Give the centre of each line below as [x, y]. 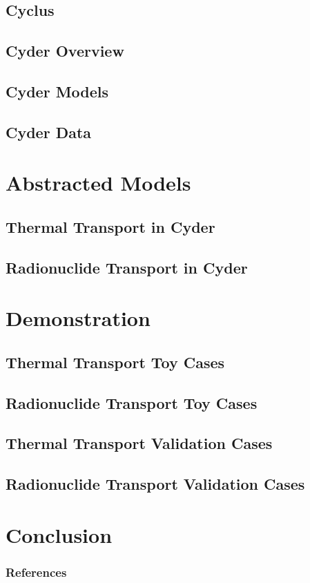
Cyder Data [49, 132]
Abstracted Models [98, 183]
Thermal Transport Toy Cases [115, 362]
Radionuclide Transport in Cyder [127, 267]
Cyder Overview [65, 51]
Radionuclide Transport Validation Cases [155, 484]
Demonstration [78, 318]
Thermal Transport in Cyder [110, 226]
